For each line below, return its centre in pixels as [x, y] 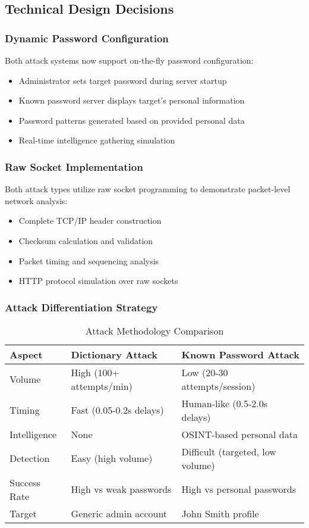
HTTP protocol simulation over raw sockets [98, 281]
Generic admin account [119, 513]
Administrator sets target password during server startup [123, 80]
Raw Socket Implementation [74, 166]
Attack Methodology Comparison [154, 330]
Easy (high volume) [112, 458]
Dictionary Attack [114, 354]
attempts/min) [102, 386]
